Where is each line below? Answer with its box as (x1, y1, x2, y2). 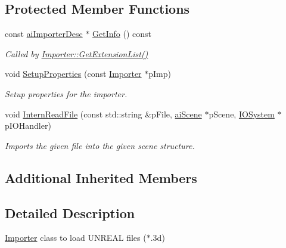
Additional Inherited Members (5, 168, 197, 187)
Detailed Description (5, 203, 135, 222)
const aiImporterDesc (5, 27, 83, 40)
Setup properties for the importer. (5, 87, 128, 100)
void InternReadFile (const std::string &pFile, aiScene (5, 107, 202, 120)
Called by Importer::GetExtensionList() (5, 47, 148, 60)
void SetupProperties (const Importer (5, 67, 142, 80)
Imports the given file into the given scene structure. (5, 139, 195, 151)
